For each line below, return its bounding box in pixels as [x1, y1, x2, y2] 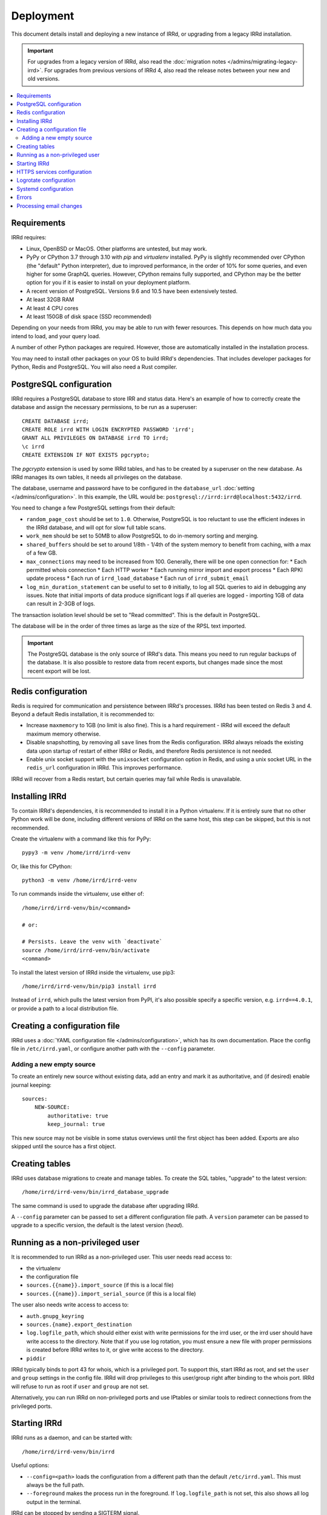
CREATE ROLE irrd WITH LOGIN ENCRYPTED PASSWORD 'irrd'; [22, 426, 195, 433]
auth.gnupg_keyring [26, 1313, 84, 1319]
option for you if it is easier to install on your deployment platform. [26, 279, 191, 286]
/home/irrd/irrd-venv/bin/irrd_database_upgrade [22, 1188, 169, 1196]
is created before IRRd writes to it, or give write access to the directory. [26, 1346, 204, 1354]
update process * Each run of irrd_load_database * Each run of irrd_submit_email [26, 574, 249, 582]
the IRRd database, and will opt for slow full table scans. [26, 524, 167, 531]
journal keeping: [11, 1081, 51, 1088]
